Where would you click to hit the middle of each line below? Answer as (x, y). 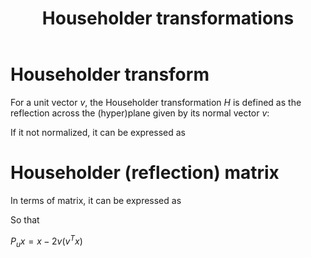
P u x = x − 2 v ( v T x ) (46, 241)
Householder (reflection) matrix (145, 173)
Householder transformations (168, 18)
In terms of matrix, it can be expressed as (96, 200)
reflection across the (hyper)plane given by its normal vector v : (140, 113)
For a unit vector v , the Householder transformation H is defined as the (156, 102)
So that (25, 219)
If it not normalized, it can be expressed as (98, 132)
